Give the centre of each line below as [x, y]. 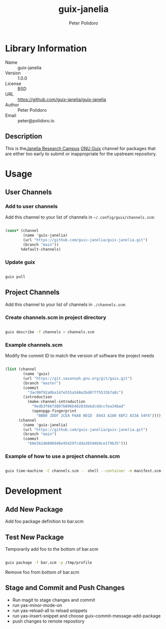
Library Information [46, 48]
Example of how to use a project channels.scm [63, 456]
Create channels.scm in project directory [56, 317]
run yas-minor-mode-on [37, 605]
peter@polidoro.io [36, 120]
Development [34, 491]
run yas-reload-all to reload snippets [50, 611]
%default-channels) [41, 249]
